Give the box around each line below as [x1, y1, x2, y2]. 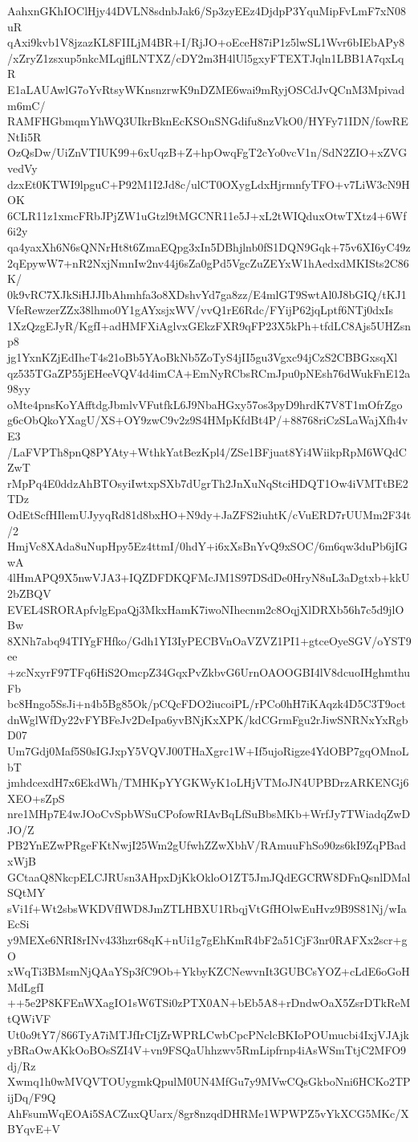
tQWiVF [7, 1010, 51, 1026]
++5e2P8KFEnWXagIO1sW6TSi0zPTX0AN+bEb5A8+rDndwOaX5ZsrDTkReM [7, 994, 411, 1011]
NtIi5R [7, 128, 42, 145]
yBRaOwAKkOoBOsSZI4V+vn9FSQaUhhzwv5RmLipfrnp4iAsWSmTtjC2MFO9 [7, 1042, 407, 1058]
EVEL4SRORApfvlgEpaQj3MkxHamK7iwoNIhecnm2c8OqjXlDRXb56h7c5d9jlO [7, 600, 404, 617]
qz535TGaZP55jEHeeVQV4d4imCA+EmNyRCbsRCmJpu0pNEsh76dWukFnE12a [7, 364, 411, 381]
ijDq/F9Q [7, 1088, 56, 1105]
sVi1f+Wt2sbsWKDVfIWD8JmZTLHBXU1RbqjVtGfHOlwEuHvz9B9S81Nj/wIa [7, 899, 407, 916]
